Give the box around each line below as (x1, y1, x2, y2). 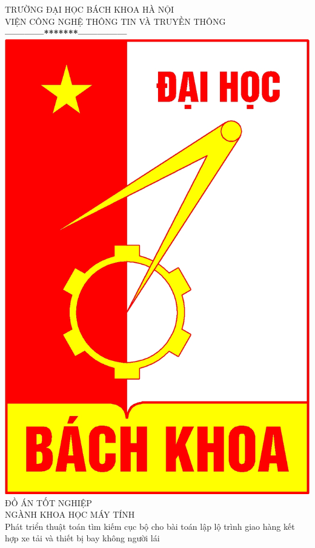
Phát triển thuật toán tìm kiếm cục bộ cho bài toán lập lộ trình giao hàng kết (5, 520, 295, 532)
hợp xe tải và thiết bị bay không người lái (5, 532, 160, 544)
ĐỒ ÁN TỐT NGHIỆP (5, 496, 92, 509)
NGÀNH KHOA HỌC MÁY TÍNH (5, 508, 135, 521)
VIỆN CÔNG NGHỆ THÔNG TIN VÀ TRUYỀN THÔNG (5, 15, 226, 27)
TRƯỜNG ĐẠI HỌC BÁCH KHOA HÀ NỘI (5, 3, 174, 15)
